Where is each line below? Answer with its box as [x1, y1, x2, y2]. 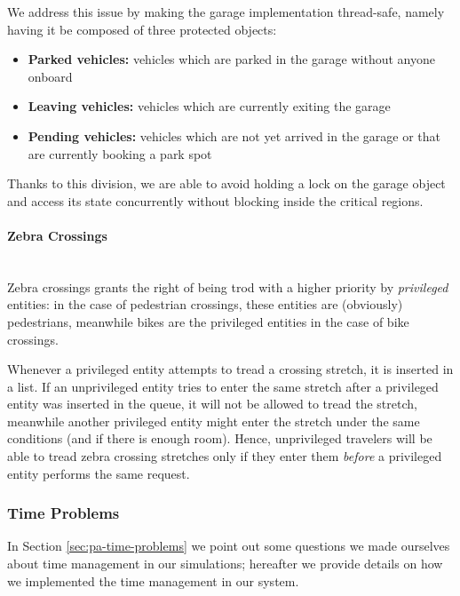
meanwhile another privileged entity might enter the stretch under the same [7, 411, 420, 430]
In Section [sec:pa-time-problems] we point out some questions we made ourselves [7, 536, 450, 555]
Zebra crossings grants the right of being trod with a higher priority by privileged [7, 277, 448, 296]
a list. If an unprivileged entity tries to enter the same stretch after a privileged [7, 377, 439, 395]
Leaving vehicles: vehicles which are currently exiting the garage [28, 97, 391, 115]
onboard [28, 67, 73, 85]
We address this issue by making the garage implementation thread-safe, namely [7, 3, 445, 20]
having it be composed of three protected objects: [7, 20, 277, 38]
